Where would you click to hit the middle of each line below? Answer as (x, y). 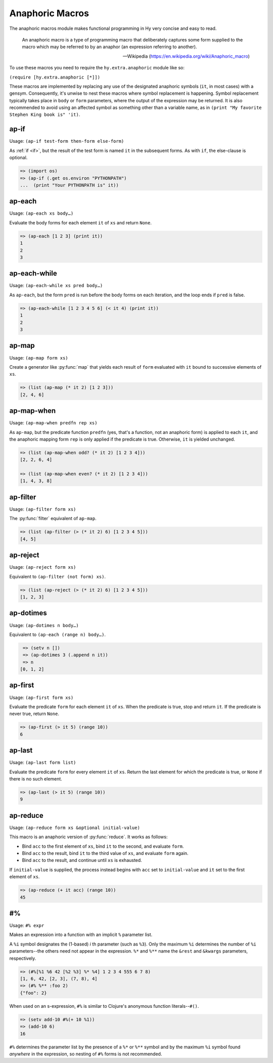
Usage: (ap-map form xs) (39, 358)
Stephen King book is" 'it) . (45, 114)
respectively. (23, 958)
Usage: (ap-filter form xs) (43, 509)
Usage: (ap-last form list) (43, 763)
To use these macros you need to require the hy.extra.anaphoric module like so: (97, 68)
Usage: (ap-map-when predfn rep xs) (53, 423)
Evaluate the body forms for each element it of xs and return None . (80, 222)
